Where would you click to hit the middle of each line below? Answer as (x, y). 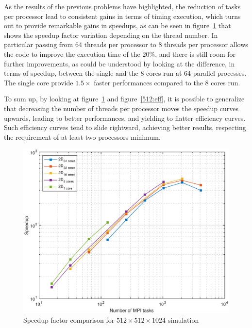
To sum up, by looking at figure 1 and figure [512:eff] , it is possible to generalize (124, 99)
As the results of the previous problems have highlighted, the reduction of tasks (122, 6)
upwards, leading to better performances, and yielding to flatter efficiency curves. (125, 118)
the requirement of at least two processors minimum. (82, 137)
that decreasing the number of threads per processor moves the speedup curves (121, 108)
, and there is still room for (195, 54)
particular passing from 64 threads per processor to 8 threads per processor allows (126, 44)
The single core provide (39, 82)
